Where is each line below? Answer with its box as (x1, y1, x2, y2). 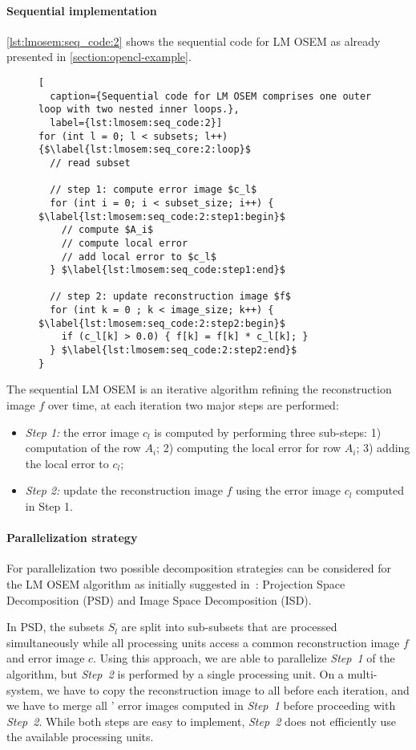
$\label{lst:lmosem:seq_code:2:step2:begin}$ (38, 317, 285, 329)
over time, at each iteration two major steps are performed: (47, 397, 339, 414)
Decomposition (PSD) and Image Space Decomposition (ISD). (6, 591, 312, 608)
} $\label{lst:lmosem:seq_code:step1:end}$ (50, 264, 285, 276)
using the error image (236, 482, 341, 499)
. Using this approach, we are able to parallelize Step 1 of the (93, 650, 395, 666)
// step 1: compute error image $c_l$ (50, 184, 257, 196)
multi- (347, 665, 378, 682)
